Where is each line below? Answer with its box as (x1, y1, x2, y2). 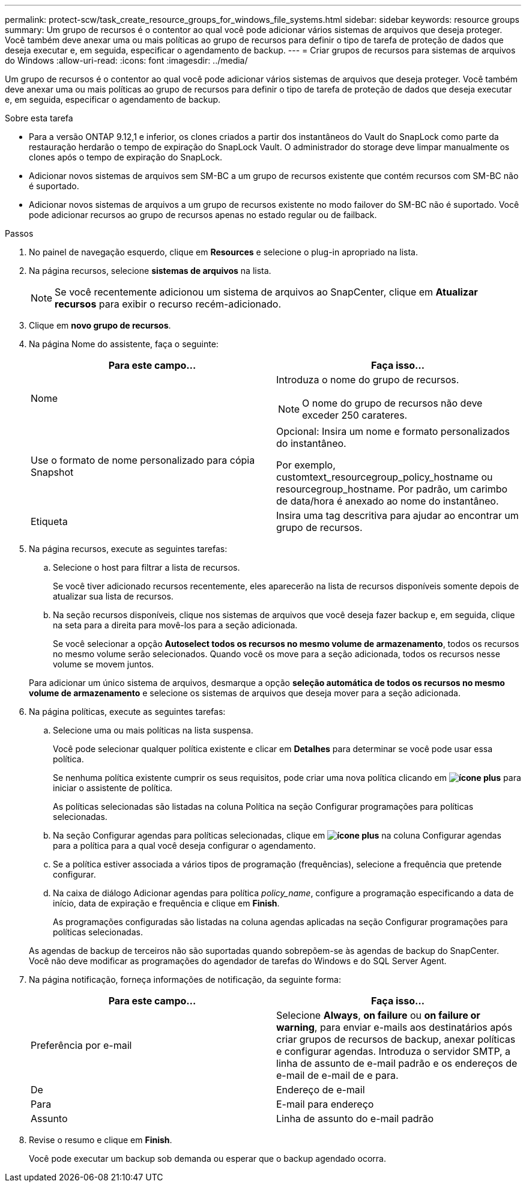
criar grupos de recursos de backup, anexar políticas (276, 1033, 516, 1045)
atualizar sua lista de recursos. (53, 591, 174, 601)
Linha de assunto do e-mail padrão (276, 1113, 434, 1125)
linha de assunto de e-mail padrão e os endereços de (276, 1057, 518, 1069)
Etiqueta (31, 515, 68, 527)
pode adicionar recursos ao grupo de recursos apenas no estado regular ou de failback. (29, 210, 377, 220)
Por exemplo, (276, 459, 336, 471)
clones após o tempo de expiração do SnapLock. (29, 152, 223, 162)
